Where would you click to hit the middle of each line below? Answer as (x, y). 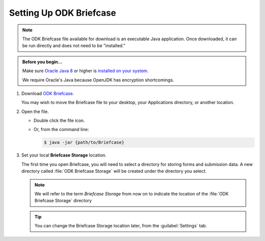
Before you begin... (42, 62)
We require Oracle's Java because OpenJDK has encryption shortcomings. (98, 80)
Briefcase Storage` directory (63, 201)
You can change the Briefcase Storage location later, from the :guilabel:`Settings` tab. (121, 226)
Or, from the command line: (61, 130)
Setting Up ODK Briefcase (63, 13)
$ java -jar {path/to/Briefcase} (84, 143)
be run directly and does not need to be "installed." (74, 46)
